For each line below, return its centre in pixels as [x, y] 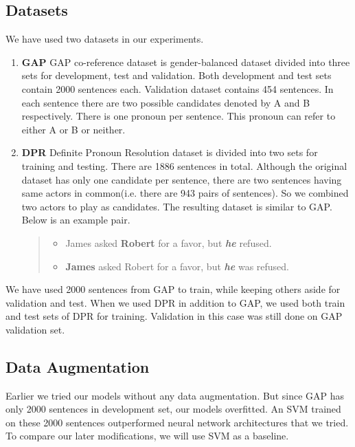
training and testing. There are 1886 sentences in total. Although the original [184, 165]
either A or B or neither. [73, 129]
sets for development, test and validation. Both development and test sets [176, 75]
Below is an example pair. [76, 220]
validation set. [35, 329]
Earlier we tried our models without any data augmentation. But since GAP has [175, 395]
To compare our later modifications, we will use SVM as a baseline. [147, 436]
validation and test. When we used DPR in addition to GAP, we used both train [175, 302]
